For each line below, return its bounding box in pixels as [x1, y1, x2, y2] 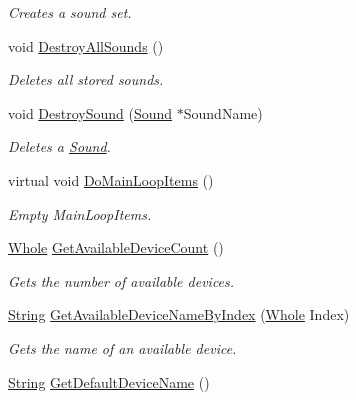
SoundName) [183, 102, 263, 123]
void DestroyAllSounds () [8, 35, 164, 56]
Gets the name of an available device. [8, 337, 237, 358]
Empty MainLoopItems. [8, 203, 152, 224]
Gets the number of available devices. [8, 270, 235, 291]
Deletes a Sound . [8, 136, 111, 157]
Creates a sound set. [8, 2, 132, 22]
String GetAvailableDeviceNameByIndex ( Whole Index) [8, 304, 350, 325]
